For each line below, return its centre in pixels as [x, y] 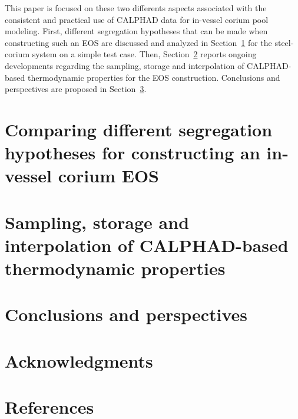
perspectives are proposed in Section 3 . [76, 89]
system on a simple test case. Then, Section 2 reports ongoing [144, 54]
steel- [284, 42]
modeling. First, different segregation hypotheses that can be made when [136, 31]
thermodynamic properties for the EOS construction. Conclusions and [154, 77]
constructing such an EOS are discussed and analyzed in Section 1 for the [138, 42]
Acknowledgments [79, 360]
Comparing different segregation [139, 129]
